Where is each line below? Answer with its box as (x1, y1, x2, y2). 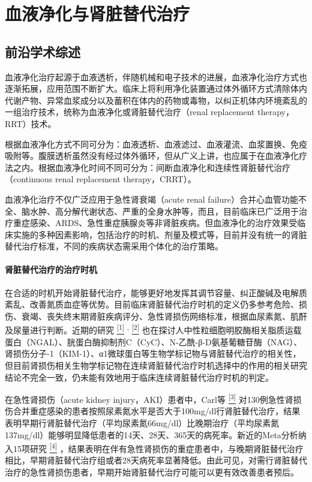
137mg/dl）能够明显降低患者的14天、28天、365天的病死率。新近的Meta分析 (5, 428, 298, 441)
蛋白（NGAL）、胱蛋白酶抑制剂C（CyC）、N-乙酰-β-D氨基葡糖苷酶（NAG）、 (5, 335, 302, 348)
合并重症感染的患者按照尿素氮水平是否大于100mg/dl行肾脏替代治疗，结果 (13, 405, 301, 417)
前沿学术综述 (5, 42, 80, 61)
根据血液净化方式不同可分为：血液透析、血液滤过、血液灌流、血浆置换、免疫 (5, 137, 307, 150)
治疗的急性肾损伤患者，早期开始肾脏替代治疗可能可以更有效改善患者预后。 (5, 465, 299, 478)
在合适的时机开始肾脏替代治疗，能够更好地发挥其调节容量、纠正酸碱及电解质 (5, 286, 307, 299)
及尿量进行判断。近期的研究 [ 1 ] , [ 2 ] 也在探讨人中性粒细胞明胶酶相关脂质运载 (5, 322, 302, 336)
